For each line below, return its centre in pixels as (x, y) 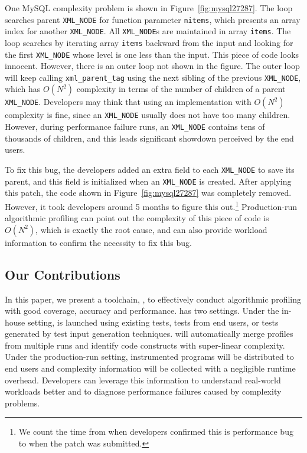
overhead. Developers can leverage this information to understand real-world (143, 380)
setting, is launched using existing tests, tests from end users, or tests (153, 322)
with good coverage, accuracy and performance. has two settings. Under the (142, 311)
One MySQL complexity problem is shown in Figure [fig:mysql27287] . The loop (149, 8)
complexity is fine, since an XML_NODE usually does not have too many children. (148, 115)
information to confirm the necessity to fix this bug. (98, 242)
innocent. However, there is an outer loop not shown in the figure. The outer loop (152, 66)
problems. (22, 403)
